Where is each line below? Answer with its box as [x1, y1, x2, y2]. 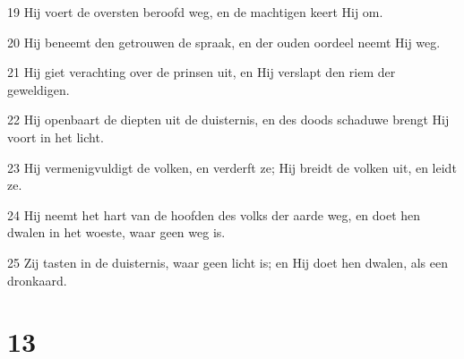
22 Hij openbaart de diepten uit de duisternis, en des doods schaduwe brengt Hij [7, 110, 450, 129]
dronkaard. [7, 270, 67, 289]
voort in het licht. [7, 127, 104, 146]
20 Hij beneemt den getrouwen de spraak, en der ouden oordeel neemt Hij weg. [7, 32, 441, 51]
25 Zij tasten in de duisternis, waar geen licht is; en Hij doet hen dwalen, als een [7, 252, 448, 271]
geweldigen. [7, 80, 70, 98]
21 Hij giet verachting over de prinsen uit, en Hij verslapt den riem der [7, 63, 396, 81]
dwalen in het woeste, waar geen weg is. [7, 223, 226, 242]
